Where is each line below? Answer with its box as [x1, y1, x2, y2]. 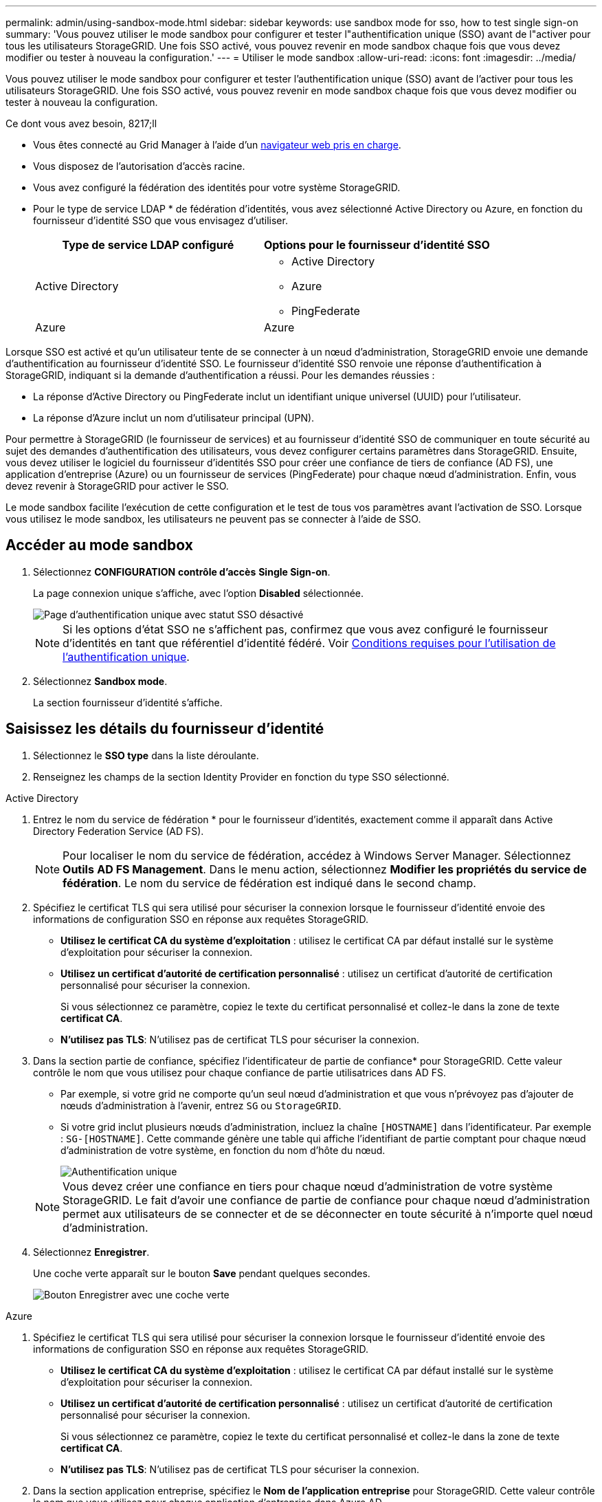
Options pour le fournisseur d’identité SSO [263, 238, 490, 252]
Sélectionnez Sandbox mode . [33, 675, 168, 687]
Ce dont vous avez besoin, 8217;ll [5, 118, 157, 129]
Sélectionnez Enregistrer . [33, 1245, 150, 1258]
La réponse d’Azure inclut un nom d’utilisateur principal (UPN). [33, 412, 315, 424]
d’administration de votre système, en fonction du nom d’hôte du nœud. [60, 1144, 386, 1156]
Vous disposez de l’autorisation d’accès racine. [33, 160, 245, 172]
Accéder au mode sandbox [5, 536, 193, 554]
